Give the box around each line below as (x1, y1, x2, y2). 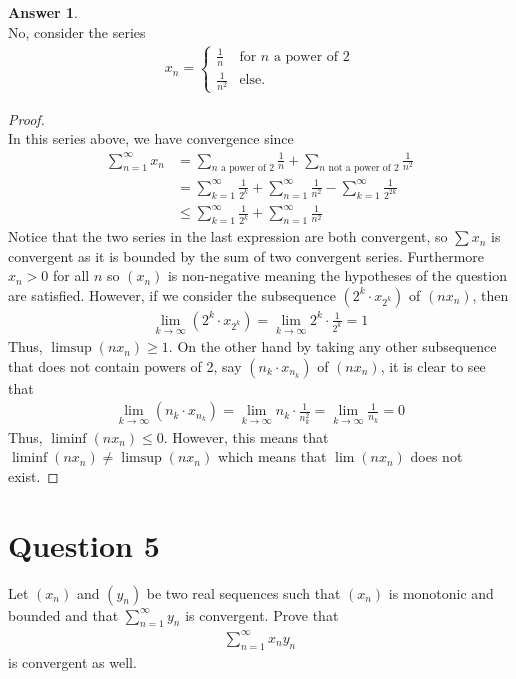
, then (472, 284, 509, 305)
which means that (217, 446, 327, 467)
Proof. (8, 108, 45, 129)
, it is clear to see (380, 355, 486, 376)
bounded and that (8, 604, 119, 625)
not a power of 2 (328, 163, 399, 174)
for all (53, 265, 90, 286)
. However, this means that (163, 426, 329, 447)
